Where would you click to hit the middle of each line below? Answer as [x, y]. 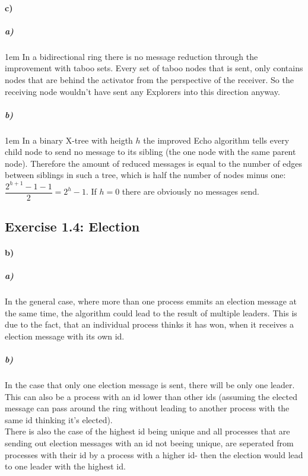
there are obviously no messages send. [190, 191]
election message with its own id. [65, 336]
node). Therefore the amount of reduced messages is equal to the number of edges [153, 163]
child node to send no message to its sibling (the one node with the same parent [150, 152]
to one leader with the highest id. [65, 466]
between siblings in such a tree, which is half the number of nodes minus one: [145, 175]
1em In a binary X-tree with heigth [69, 140]
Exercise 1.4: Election [72, 226]
